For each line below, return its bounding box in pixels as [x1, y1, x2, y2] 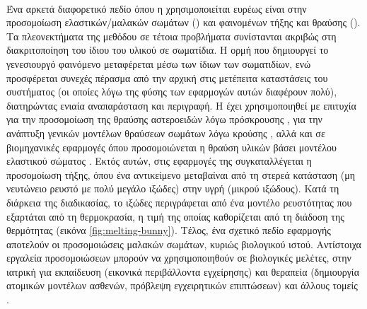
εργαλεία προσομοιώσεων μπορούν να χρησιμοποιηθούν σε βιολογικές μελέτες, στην [6, 250, 351, 265]
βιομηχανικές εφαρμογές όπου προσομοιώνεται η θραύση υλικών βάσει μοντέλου [6, 139, 337, 154]
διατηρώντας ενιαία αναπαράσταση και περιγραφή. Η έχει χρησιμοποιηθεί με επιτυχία [6, 98, 356, 112]
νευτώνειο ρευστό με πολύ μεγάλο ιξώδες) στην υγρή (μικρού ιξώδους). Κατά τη [6, 181, 339, 196]
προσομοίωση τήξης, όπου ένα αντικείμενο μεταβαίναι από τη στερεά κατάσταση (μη [6, 167, 356, 182]
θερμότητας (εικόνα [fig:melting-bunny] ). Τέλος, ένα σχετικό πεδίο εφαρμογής [6, 223, 331, 238]
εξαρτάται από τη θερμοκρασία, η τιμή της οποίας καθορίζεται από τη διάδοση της [6, 209, 344, 223]
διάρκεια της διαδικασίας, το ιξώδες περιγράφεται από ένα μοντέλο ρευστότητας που [6, 194, 352, 209]
